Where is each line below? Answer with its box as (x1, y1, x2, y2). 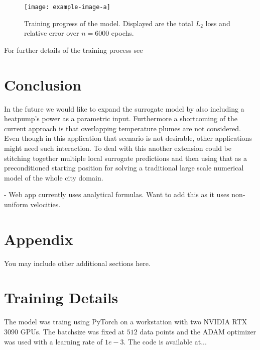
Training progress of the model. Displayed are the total (24, 18, 193, 28)
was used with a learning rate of (4, 336, 103, 346)
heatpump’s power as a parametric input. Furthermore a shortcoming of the (4, 113, 238, 124)
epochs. (111, 28, 134, 38)
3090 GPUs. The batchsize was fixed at (4, 326, 125, 336)
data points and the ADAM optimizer (140, 326, 256, 336)
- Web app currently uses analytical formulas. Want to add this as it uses (4, 189, 229, 200)
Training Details (4, 287, 118, 308)
